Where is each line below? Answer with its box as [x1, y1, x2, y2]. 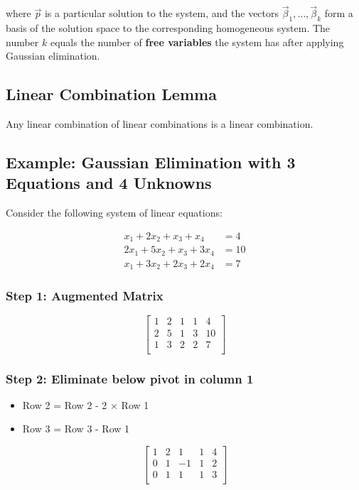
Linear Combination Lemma [6, 83, 217, 105]
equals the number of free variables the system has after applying [50, 34, 344, 49]
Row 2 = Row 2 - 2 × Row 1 [22, 397, 149, 412]
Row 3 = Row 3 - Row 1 [22, 421, 130, 436]
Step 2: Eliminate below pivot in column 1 [6, 369, 254, 387]
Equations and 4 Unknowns [6, 172, 212, 194]
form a [324, 6, 353, 21]
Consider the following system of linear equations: [6, 205, 223, 220]
